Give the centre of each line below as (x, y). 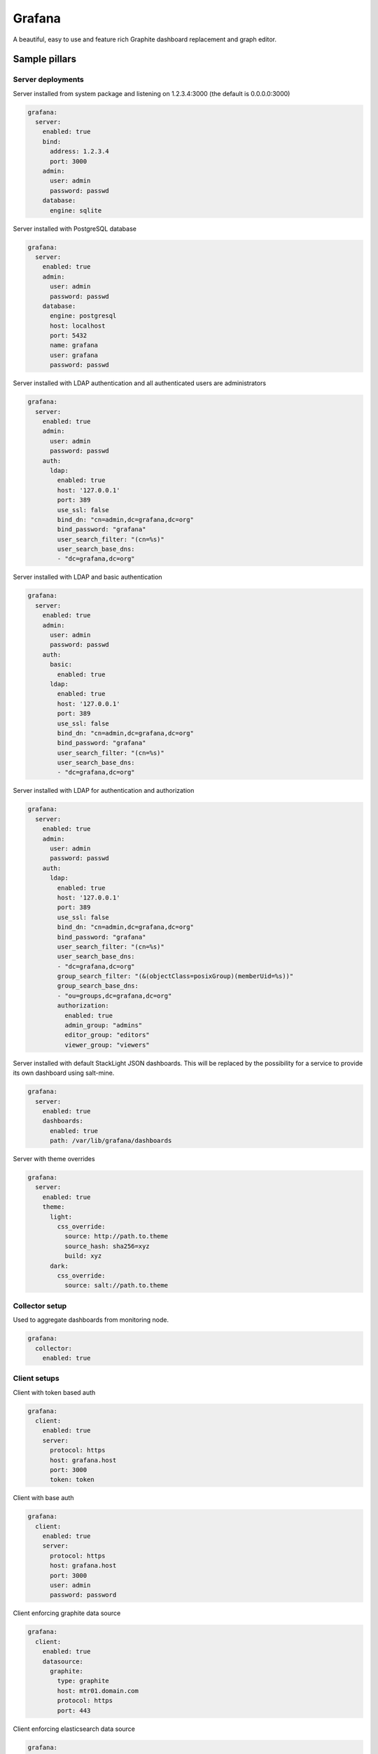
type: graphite (83, 1681)
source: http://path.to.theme (116, 1236)
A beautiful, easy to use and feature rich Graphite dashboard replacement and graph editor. (145, 39)
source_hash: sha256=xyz (107, 1246)
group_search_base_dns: (98, 986)
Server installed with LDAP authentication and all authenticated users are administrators (139, 383)
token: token (72, 1480)
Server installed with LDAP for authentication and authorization (104, 791)
